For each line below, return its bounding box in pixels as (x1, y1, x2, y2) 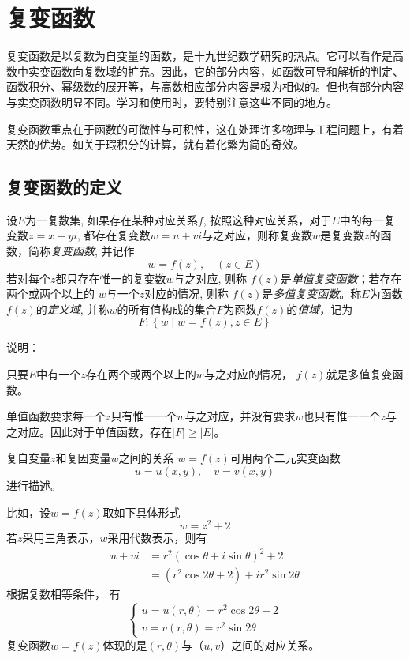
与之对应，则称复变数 (202, 227, 313, 243)
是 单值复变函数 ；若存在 (280, 269, 402, 286)
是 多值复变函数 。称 (262, 285, 362, 302)
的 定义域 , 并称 (35, 300, 110, 317)
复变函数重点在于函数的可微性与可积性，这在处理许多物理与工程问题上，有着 (6, 120, 404, 137)
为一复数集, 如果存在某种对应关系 (25, 211, 198, 228)
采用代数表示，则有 (107, 529, 207, 546)
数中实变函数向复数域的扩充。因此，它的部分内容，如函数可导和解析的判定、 (6, 62, 404, 79)
